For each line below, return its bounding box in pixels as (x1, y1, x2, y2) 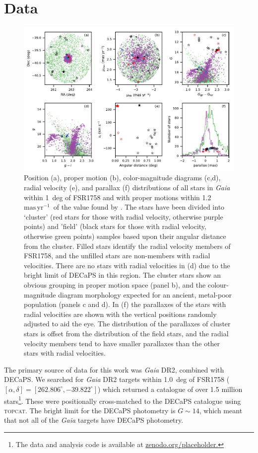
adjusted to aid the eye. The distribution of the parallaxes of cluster (24, 318, 231, 329)
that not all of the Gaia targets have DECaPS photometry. (4, 415, 184, 425)
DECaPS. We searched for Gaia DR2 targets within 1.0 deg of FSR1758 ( (4, 374, 230, 384)
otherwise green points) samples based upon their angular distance (24, 231, 226, 241)
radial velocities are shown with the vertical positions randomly (24, 308, 217, 319)
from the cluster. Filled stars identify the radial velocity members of (24, 240, 231, 251)
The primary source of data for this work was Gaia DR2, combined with (4, 364, 224, 375)
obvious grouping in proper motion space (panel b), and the (24, 280, 206, 290)
